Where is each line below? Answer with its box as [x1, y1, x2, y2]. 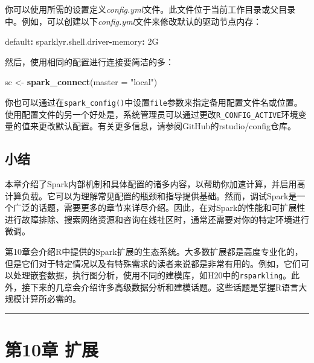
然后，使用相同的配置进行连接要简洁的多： [5, 55, 174, 68]
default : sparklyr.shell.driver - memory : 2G [5, 35, 159, 48]
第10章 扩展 [5, 337, 98, 362]
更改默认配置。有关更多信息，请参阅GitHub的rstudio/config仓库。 [38, 120, 296, 132]
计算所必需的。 [21, 292, 81, 305]
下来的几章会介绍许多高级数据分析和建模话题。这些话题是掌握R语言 [30, 280, 299, 293]
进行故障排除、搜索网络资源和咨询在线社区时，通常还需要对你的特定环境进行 [5, 213, 309, 225]
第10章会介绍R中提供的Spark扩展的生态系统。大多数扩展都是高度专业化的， [5, 245, 303, 258]
